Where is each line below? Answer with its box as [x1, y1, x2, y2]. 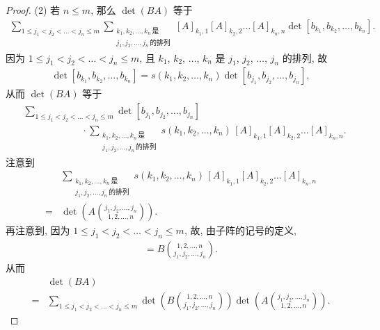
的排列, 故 [282, 50, 328, 65]
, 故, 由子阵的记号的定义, [184, 223, 296, 238]
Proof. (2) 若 [6, 3, 61, 17]
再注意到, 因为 [6, 223, 70, 238]
